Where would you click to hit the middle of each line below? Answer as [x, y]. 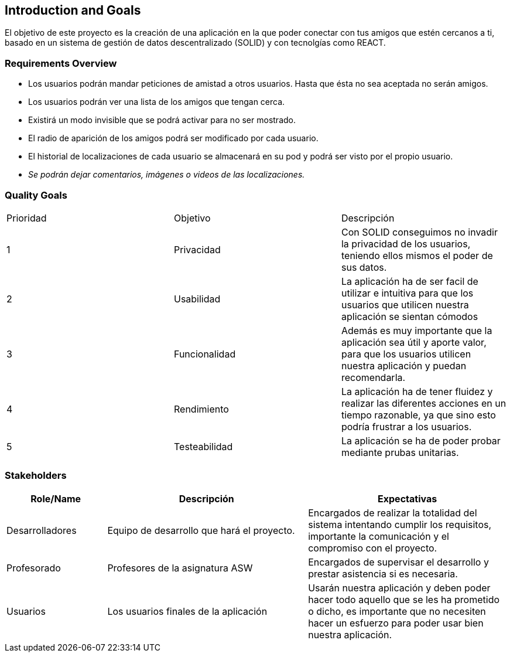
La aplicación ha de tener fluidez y [417, 391]
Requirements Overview [61, 63]
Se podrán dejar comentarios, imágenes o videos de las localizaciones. [167, 175]
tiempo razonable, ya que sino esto [418, 415]
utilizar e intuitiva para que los [407, 293]
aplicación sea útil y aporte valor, [414, 342]
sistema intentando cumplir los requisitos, [400, 524]
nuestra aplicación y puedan [404, 365]
